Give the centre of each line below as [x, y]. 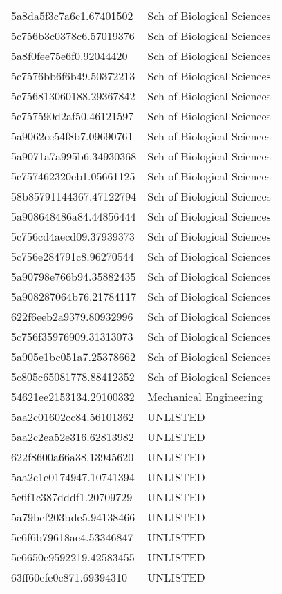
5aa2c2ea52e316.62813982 [73, 437]
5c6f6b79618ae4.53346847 [72, 537]
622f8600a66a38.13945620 [73, 457]
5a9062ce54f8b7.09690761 [72, 136]
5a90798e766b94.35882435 [74, 276]
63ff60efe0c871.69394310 [69, 577]
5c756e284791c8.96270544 [73, 256]
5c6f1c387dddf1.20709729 [72, 497]
